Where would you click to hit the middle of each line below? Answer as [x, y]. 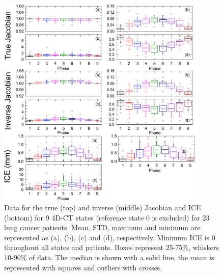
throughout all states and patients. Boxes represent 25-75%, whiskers [112, 247]
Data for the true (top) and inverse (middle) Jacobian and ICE [103, 207]
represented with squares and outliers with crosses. [83, 267]
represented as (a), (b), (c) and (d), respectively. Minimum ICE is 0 [110, 237]
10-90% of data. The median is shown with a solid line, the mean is [109, 257]
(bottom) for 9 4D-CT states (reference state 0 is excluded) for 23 [107, 217]
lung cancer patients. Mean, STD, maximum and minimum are [102, 227]
